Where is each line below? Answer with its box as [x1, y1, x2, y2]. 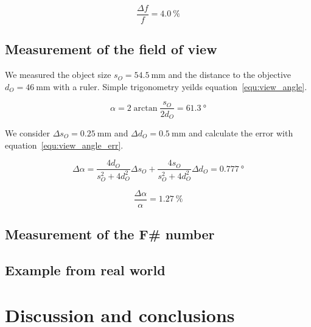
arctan [133, 104, 158, 113]
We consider [5, 126, 51, 139]
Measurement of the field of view [5, 40, 217, 58]
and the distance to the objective [168, 68, 292, 81]
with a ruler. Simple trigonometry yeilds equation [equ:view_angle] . [53, 80, 307, 93]
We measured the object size [5, 68, 111, 81]
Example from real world [5, 261, 166, 280]
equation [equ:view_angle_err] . [5, 138, 124, 151]
